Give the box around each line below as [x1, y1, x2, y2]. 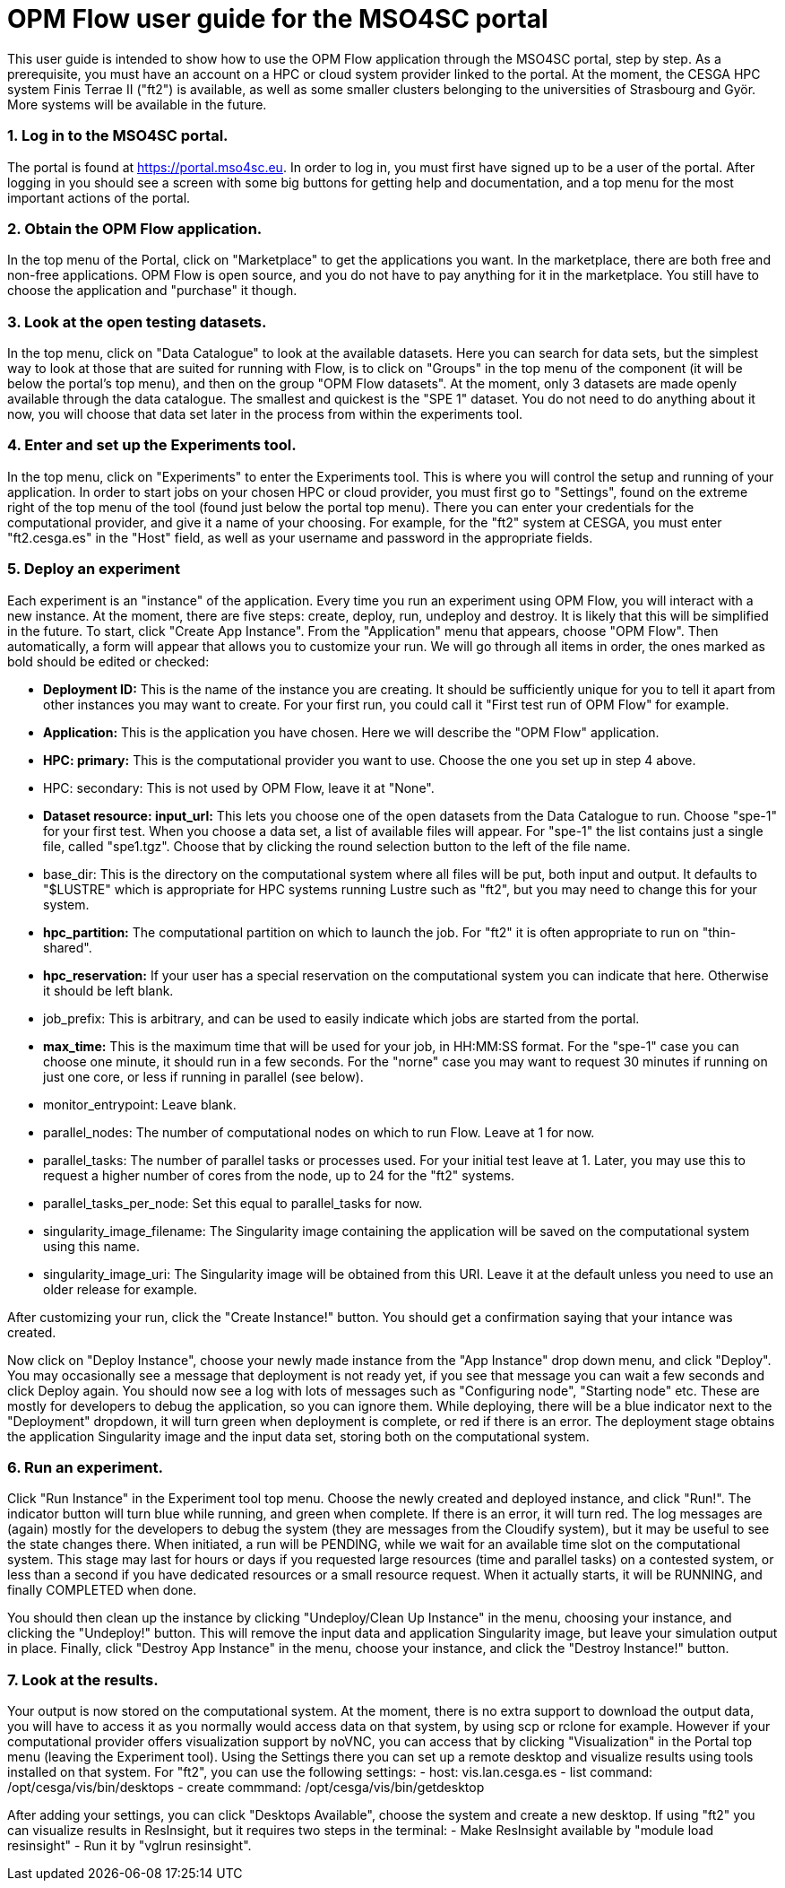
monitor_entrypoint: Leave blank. [43, 1096, 237, 1112]
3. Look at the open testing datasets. [7, 312, 267, 331]
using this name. [43, 1238, 141, 1254]
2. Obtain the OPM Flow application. [7, 219, 263, 238]
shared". [43, 939, 92, 955]
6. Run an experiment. [7, 1457, 163, 1476]
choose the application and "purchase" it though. [7, 283, 298, 299]
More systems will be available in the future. [7, 96, 267, 112]
